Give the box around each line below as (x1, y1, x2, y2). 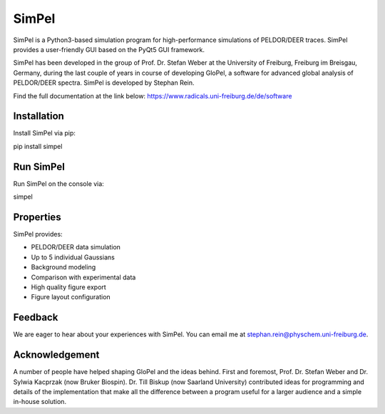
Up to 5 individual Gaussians (31, 253, 115, 262)
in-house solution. (13, 398, 67, 406)
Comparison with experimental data (31, 273, 136, 281)
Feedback (13, 311, 58, 324)
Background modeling (31, 263, 96, 271)
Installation (13, 110, 64, 123)
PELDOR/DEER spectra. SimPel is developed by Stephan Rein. (13, 78, 195, 87)
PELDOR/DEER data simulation (31, 243, 121, 252)
